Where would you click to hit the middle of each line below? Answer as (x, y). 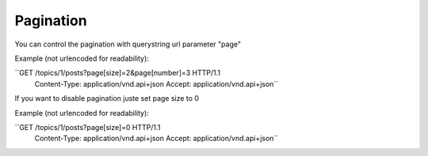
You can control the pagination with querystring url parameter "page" (128, 44)
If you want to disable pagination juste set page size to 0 (107, 98)
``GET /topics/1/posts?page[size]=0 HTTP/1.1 (88, 127)
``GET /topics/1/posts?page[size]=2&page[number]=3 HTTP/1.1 (118, 73)
